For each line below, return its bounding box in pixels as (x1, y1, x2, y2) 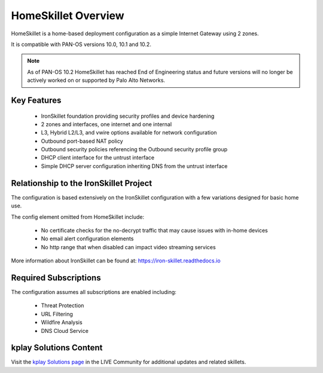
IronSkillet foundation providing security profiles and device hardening (41, 112, 215, 120)
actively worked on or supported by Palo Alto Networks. (27, 77, 166, 84)
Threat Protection (41, 302, 84, 309)
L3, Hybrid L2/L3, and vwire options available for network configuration (41, 129, 217, 136)
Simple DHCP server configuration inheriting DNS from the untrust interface (41, 162, 228, 170)
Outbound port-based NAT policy (41, 137, 123, 145)
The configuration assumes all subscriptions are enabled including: (11, 289, 176, 296)
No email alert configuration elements (41, 235, 134, 242)
